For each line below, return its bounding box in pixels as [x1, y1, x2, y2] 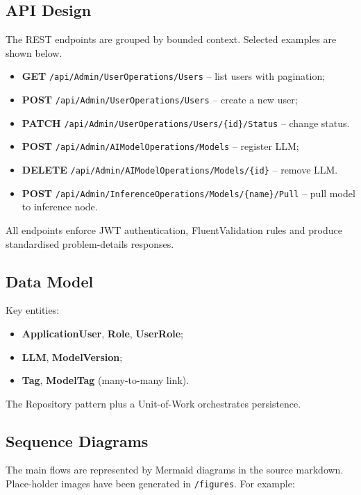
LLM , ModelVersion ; [22, 349, 123, 364]
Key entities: [6, 303, 60, 317]
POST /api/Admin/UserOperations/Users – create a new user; [22, 92, 298, 107]
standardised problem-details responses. [6, 236, 174, 251]
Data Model [6, 270, 94, 292]
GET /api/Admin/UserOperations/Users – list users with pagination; [22, 69, 326, 83]
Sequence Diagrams [6, 430, 149, 451]
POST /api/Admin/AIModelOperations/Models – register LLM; [22, 139, 299, 153]
